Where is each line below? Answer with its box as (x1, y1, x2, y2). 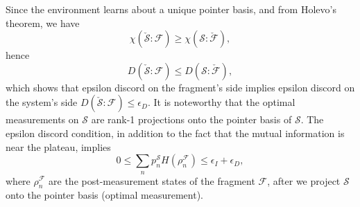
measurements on (6, 112, 79, 127)
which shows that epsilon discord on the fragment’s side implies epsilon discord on (6, 80, 355, 94)
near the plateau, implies (6, 139, 111, 154)
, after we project (267, 173, 341, 188)
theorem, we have (6, 15, 80, 30)
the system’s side (6, 95, 78, 109)
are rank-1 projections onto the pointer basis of (91, 112, 292, 127)
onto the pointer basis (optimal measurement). (6, 188, 203, 202)
